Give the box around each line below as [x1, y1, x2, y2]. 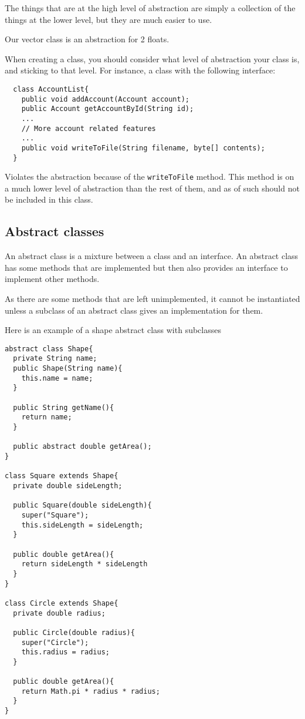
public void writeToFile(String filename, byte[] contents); [21, 143, 265, 152]
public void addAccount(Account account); [21, 95, 189, 103]
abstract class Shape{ [5, 344, 93, 353]
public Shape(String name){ [13, 364, 123, 373]
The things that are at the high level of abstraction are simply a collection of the [5, 2, 296, 14]
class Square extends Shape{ [5, 472, 118, 481]
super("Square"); [21, 510, 89, 519]
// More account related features [21, 124, 156, 133]
